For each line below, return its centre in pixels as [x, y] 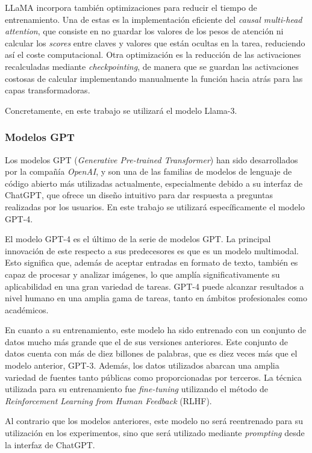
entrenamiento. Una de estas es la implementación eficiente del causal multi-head [154, 19]
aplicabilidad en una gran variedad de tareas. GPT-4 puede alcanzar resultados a [154, 286]
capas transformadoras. [48, 90]
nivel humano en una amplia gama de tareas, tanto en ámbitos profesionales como [156, 298]
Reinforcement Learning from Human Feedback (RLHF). [108, 400]
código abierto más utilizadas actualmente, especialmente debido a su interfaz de [154, 183]
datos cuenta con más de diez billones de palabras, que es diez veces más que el [151, 353]
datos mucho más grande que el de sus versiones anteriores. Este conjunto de [146, 341]
